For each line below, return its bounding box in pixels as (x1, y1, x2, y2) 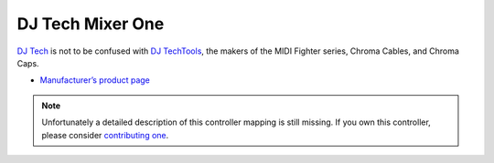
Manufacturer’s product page (39, 75, 151, 86)
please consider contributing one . (41, 129, 169, 140)
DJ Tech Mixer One (16, 14, 165, 34)
